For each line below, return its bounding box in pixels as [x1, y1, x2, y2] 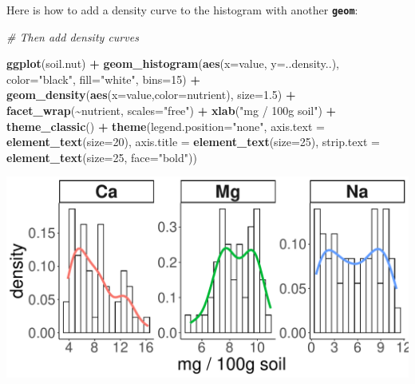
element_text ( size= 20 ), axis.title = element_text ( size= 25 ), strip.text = [6, 133, 380, 150]
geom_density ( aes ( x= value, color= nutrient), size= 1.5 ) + [6, 86, 296, 103]
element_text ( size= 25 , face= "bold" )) [6, 148, 197, 165]
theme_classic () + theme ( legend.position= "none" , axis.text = [6, 117, 325, 134]
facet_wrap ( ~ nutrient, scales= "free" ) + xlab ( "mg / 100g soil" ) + [6, 102, 337, 119]
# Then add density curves [6, 28, 139, 45]
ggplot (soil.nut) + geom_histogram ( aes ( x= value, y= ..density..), [6, 55, 339, 72]
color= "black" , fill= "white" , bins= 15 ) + [6, 70, 200, 87]
